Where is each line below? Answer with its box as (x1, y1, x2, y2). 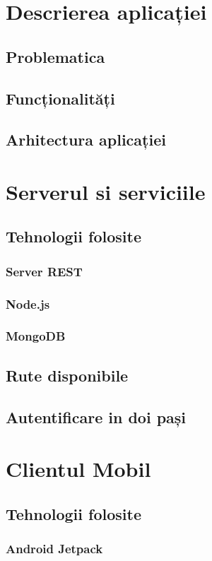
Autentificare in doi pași (6, 406, 187, 427)
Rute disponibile (6, 364, 129, 386)
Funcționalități (6, 87, 115, 109)
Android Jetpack (6, 540, 103, 557)
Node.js (6, 295, 50, 312)
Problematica (6, 45, 105, 67)
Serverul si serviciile (6, 177, 206, 206)
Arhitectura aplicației (6, 129, 166, 150)
